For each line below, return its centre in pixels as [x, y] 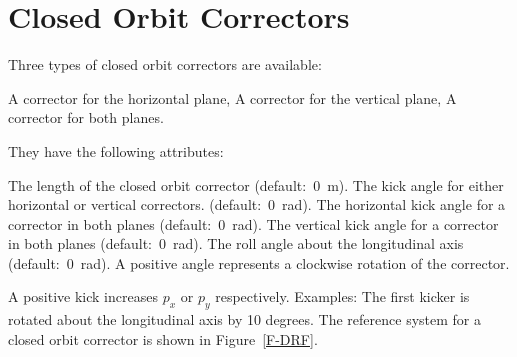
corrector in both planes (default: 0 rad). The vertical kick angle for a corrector [253, 223]
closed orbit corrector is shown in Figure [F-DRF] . [163, 338]
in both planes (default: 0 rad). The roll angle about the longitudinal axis [236, 243]
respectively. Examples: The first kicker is [342, 296]
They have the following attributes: [116, 150]
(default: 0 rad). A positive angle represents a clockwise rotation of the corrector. [259, 262]
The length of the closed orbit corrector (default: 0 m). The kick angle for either [256, 184]
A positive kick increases [83, 296]
